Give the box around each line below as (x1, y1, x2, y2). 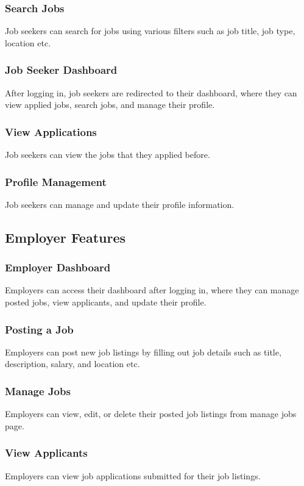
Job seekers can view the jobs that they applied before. (5, 148, 210, 161)
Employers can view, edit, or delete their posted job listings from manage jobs (5, 407, 297, 420)
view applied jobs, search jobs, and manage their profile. (5, 98, 215, 111)
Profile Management (5, 174, 107, 189)
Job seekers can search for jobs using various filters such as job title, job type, (5, 24, 295, 37)
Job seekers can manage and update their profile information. (5, 198, 235, 210)
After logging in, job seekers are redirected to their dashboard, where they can (5, 86, 297, 99)
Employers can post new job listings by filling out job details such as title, (5, 345, 281, 358)
